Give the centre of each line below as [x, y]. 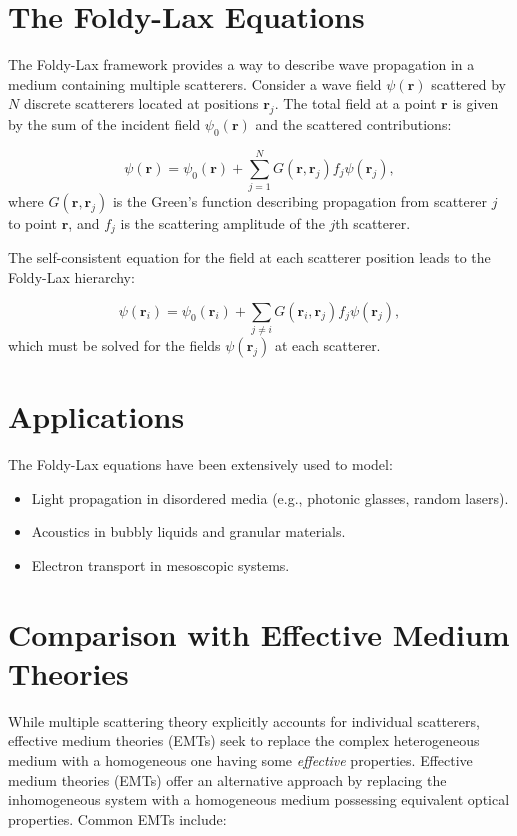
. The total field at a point [355, 103]
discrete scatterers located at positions [141, 103]
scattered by [468, 83]
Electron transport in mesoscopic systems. [160, 564]
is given [475, 103]
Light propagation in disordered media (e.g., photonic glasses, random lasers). [270, 497]
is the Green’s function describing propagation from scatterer [299, 201]
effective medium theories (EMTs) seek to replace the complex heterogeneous [244, 740]
